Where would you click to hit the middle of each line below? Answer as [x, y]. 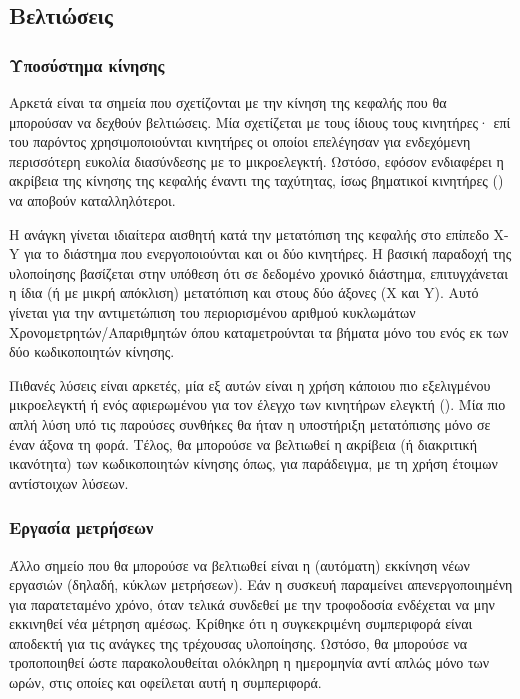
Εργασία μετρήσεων [81, 527]
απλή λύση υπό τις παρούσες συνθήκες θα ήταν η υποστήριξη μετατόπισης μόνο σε [250, 423]
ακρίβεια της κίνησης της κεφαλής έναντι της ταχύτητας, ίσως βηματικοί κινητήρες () [256, 180]
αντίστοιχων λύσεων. [69, 482]
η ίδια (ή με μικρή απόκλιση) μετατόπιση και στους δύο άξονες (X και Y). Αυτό [244, 292]
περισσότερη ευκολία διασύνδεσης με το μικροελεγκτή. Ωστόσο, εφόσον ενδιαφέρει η [256, 160]
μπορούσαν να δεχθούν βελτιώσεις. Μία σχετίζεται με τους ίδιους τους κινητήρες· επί [260, 121]
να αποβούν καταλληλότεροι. [92, 199]
